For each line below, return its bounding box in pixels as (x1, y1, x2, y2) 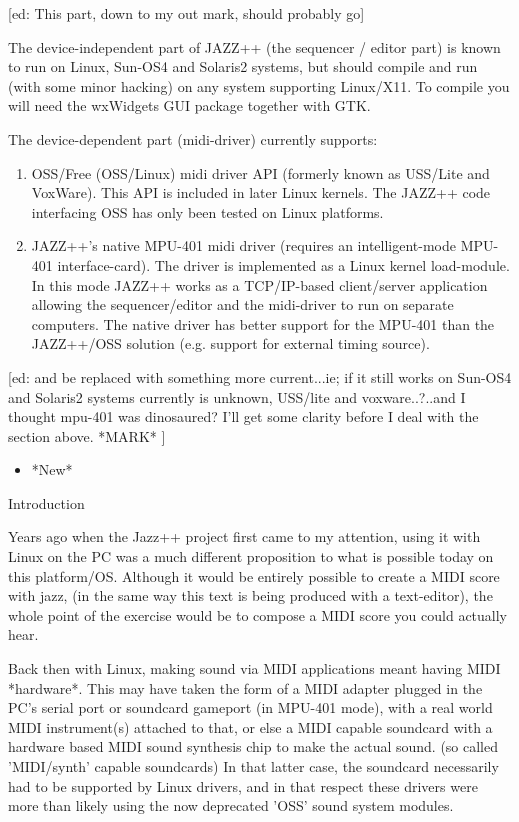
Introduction (8, 492, 85, 513)
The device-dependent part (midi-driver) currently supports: (8, 128, 378, 149)
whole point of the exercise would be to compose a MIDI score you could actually (8, 604, 508, 625)
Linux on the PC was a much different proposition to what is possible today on (8, 546, 494, 567)
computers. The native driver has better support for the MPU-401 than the (31, 313, 495, 334)
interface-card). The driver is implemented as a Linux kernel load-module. (57, 254, 510, 275)
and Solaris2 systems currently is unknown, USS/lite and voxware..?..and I (8, 386, 466, 407)
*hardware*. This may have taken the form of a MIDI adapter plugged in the (8, 677, 483, 698)
